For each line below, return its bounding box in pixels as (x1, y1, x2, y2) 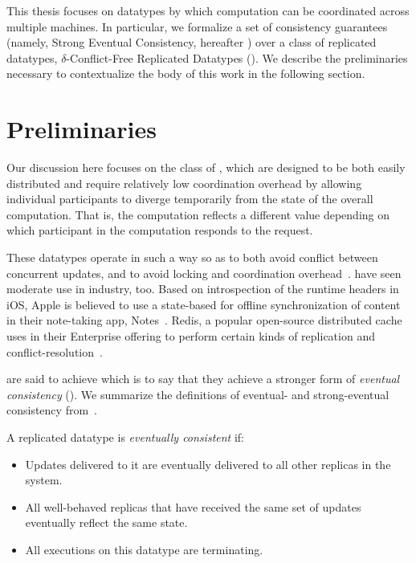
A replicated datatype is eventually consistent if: (6, 429, 244, 445)
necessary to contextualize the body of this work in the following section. (6, 65, 365, 82)
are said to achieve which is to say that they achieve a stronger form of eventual (6, 370, 400, 387)
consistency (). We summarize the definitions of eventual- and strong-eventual (6, 386, 389, 402)
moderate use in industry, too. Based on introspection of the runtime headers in (6, 280, 399, 297)
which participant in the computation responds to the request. (6, 222, 313, 239)
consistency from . (6, 402, 97, 418)
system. (25, 471, 63, 488)
